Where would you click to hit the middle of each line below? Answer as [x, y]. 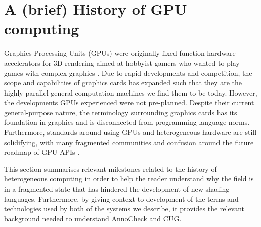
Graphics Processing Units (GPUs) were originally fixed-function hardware [120, 53]
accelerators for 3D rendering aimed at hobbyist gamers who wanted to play [122, 62]
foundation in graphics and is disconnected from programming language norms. [127, 122]
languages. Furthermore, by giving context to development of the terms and [121, 198]
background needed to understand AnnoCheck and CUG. [93, 218]
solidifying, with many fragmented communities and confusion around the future [129, 142]
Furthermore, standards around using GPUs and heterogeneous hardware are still [130, 132]
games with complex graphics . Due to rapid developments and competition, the [128, 73]
